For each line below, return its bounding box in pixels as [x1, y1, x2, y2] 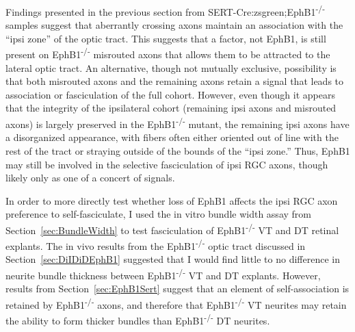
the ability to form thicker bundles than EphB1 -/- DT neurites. [5, 311, 270, 327]
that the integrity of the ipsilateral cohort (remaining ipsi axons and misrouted [5, 101, 337, 115]
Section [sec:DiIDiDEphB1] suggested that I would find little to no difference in [5, 252, 340, 266]
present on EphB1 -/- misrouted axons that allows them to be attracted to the [5, 45, 330, 62]
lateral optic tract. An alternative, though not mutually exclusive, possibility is [5, 60, 337, 75]
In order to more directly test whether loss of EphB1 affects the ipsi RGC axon [5, 193, 338, 207]
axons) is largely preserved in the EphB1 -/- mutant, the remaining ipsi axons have [5, 115, 350, 131]
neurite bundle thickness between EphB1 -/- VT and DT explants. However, [5, 266, 321, 282]
